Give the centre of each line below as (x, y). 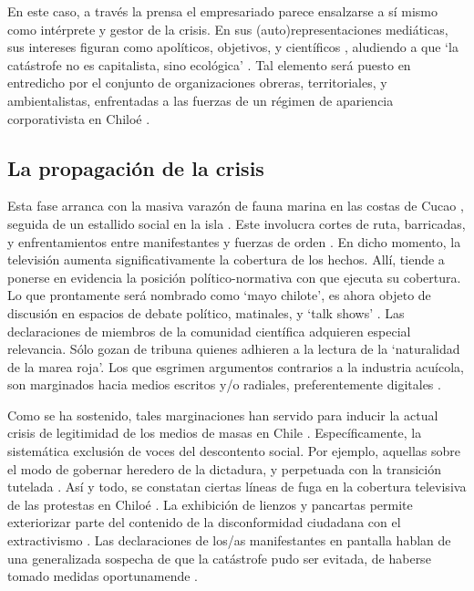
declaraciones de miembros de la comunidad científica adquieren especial (209, 331)
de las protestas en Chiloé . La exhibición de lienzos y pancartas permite (210, 504)
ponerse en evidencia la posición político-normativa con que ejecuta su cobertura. (234, 277)
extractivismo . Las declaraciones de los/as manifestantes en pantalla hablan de (229, 540)
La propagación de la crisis (136, 167)
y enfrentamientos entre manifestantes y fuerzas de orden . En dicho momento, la (234, 241)
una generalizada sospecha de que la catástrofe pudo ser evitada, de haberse (219, 558)
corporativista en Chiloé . (79, 118)
